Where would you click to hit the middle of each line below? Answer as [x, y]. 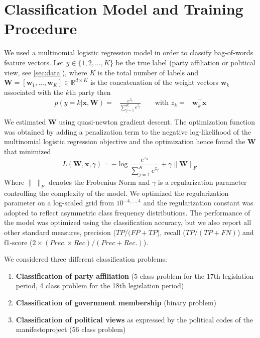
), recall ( [171, 232]
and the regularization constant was [198, 203]
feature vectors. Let [34, 62]
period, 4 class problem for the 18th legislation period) [100, 286]
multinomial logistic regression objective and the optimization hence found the [125, 141]
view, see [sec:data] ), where [46, 72]
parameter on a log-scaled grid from [59, 203]
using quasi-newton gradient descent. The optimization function [157, 122]
